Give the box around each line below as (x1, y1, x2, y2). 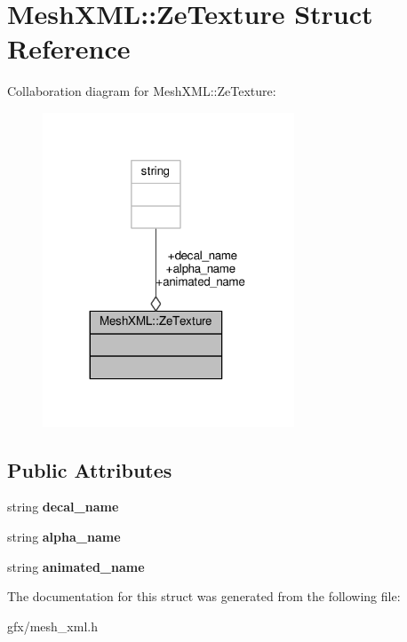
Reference (7, 30, 131, 67)
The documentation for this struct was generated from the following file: (7, 587, 401, 606)
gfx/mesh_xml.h (7, 616, 98, 635)
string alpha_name (7, 527, 121, 545)
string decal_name (7, 497, 119, 516)
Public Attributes (7, 456, 172, 483)
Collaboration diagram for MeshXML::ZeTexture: (7, 82, 276, 100)
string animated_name (7, 557, 145, 575)
